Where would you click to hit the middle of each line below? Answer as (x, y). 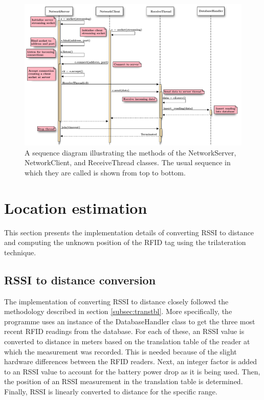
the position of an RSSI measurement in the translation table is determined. (124, 381)
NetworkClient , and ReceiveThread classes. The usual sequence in (128, 162)
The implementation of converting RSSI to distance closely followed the (116, 301)
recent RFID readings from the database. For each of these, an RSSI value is (124, 331)
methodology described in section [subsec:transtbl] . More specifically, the (118, 311)
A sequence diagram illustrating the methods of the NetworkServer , (130, 152)
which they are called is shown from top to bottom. (105, 172)
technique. (20, 252)
